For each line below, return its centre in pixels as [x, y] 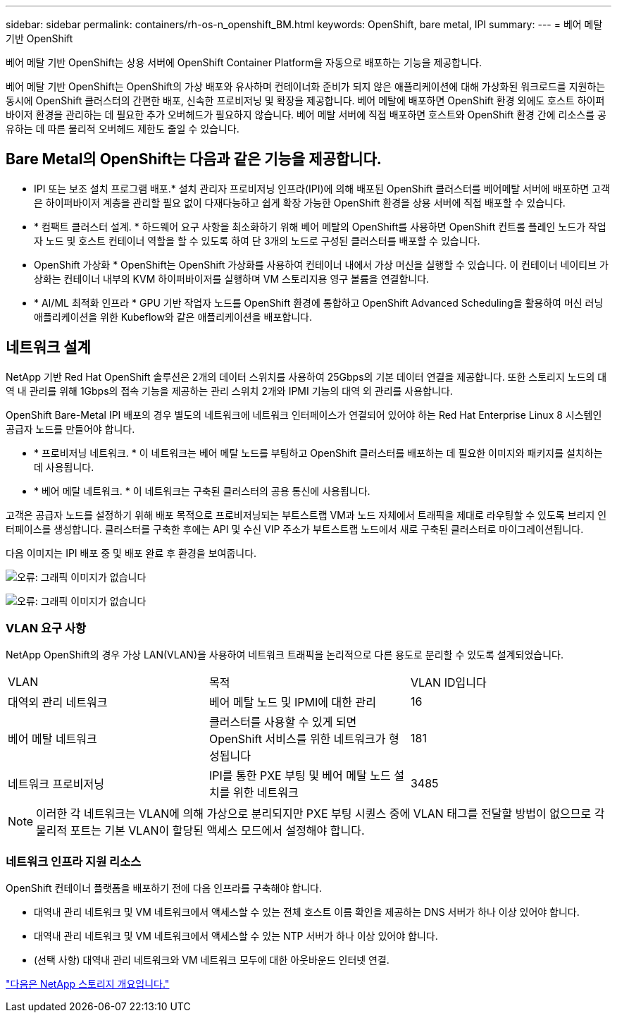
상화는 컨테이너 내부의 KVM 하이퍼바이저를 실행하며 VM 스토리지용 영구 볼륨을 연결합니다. [232, 278]
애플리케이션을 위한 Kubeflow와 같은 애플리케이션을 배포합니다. [173, 317]
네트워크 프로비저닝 [56, 784]
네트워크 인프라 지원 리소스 [74, 861]
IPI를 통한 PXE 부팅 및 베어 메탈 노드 [300, 776]
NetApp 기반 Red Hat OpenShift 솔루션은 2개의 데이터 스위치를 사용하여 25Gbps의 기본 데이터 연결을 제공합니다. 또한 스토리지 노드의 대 [306, 376]
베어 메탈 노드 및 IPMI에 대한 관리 [292, 703]
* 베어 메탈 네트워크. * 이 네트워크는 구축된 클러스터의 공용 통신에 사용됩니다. [202, 491]
